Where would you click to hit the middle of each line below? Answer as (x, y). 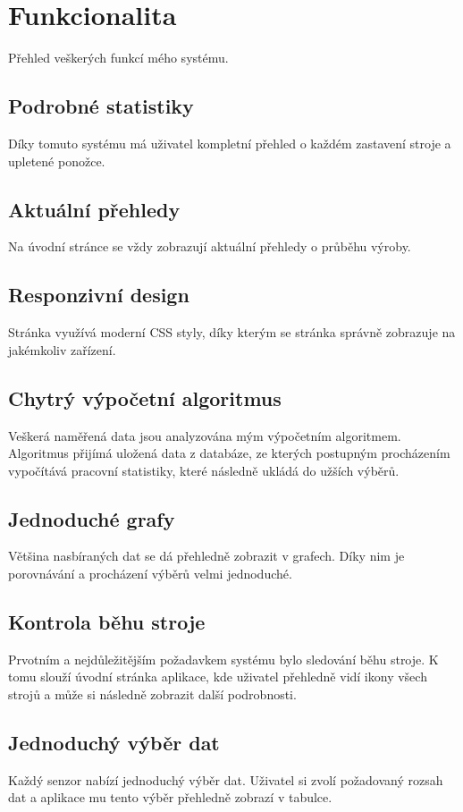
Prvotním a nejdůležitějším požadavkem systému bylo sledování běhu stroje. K (223, 659)
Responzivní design (99, 295)
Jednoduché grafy (92, 518)
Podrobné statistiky (101, 106)
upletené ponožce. (57, 161)
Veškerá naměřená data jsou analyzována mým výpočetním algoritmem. (205, 435)
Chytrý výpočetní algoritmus (145, 398)
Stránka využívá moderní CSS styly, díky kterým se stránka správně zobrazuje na (232, 332)
